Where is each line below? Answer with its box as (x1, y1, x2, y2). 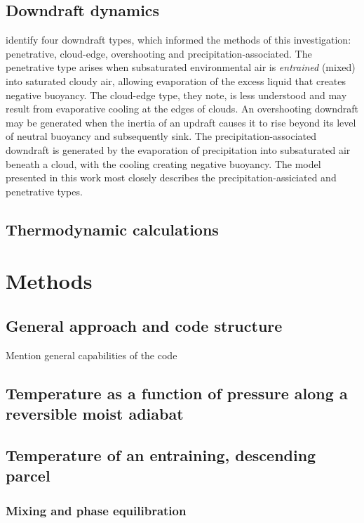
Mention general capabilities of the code (6, 347, 177, 362)
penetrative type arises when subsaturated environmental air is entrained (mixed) (6, 60, 356, 75)
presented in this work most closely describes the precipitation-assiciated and (6, 170, 337, 185)
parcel (6, 465, 50, 486)
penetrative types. (6, 183, 83, 198)
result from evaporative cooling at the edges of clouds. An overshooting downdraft (6, 101, 358, 116)
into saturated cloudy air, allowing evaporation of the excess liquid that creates (6, 73, 346, 88)
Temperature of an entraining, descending (6, 444, 316, 465)
